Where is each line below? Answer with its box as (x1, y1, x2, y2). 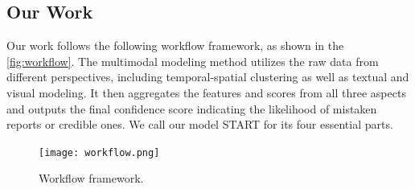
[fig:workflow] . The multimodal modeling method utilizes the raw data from (6, 52, 379, 69)
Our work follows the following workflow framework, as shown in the (6, 37, 344, 54)
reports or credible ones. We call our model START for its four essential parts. (6, 116, 393, 133)
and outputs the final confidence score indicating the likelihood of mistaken (6, 100, 377, 117)
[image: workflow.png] (39, 146, 160, 158)
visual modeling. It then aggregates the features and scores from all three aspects (6, 84, 406, 101)
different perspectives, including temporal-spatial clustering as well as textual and (6, 68, 409, 85)
